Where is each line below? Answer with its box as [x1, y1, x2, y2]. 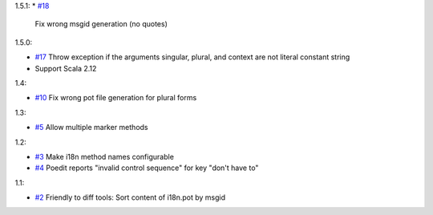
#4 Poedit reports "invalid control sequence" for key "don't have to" [34, 163, 259, 172]
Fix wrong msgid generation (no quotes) [34, 19, 168, 29]
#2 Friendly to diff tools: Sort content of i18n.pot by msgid [34, 193, 226, 202]
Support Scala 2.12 [34, 63, 97, 73]
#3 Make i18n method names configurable [34, 152, 174, 161]
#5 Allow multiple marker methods [34, 123, 148, 132]
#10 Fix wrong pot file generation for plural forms [34, 93, 197, 103]
